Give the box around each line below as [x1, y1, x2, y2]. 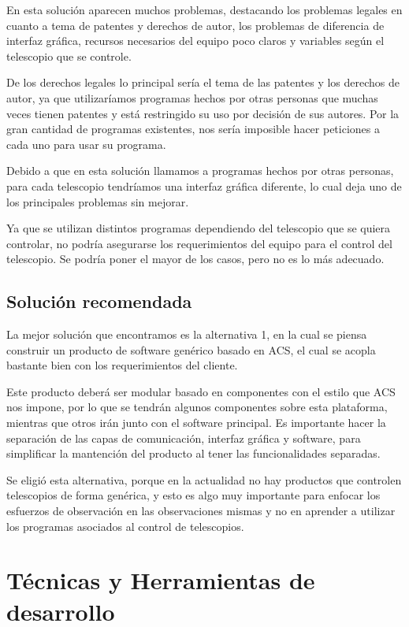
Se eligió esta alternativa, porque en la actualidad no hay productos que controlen [6, 471, 402, 488]
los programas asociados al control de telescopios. [6, 518, 244, 534]
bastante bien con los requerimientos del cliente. [6, 357, 238, 373]
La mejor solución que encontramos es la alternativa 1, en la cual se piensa [6, 326, 367, 343]
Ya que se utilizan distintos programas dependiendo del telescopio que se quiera [6, 220, 391, 236]
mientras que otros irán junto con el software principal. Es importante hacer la [6, 414, 386, 431]
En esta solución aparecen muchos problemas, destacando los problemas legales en [6, 2, 403, 17]
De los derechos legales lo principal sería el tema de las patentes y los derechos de [6, 74, 400, 91]
